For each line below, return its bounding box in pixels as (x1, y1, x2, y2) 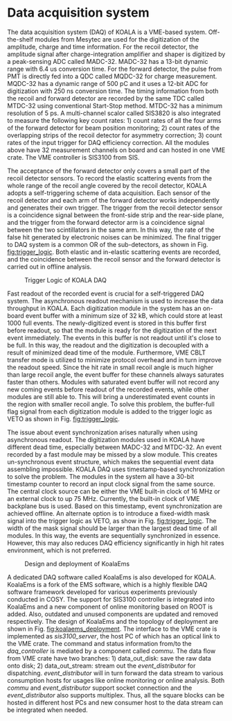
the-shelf (7, 35, 33, 43)
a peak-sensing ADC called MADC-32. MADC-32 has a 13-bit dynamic (7, 57, 208, 65)
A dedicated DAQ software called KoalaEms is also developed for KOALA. (7, 572, 217, 581)
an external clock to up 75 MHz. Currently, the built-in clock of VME (7, 494, 200, 502)
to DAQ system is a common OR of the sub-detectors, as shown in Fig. (7, 240, 208, 248)
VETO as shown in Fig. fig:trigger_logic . (7, 414, 120, 423)
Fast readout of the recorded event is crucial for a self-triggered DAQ (7, 289, 204, 298)
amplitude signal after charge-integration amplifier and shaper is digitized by (7, 50, 226, 58)
